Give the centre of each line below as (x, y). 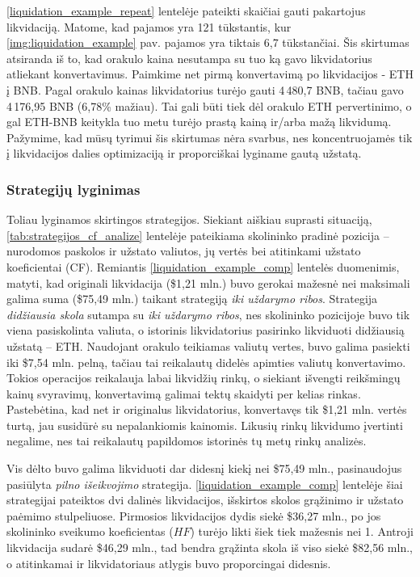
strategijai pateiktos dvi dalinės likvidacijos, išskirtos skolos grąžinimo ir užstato (205, 500)
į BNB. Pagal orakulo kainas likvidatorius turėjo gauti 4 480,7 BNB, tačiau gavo (205, 89)
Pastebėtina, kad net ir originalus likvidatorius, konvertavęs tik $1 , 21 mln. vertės (207, 409)
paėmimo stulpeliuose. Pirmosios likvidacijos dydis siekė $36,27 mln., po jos (194, 515)
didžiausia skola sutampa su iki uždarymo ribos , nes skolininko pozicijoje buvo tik (208, 314)
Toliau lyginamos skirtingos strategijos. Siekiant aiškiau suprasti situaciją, (189, 219)
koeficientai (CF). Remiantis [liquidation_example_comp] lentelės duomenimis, (203, 266)
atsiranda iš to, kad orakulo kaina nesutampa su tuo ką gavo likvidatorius (189, 58)
